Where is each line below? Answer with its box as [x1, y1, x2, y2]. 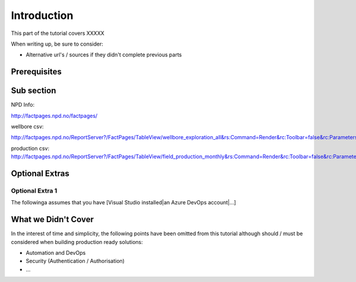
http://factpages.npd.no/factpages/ [11, 112, 98, 119]
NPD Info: [11, 101, 35, 108]
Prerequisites [11, 67, 62, 77]
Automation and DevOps [26, 249, 86, 257]
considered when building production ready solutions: [11, 238, 143, 245]
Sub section [11, 86, 56, 96]
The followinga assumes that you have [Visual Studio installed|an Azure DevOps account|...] [11, 199, 237, 206]
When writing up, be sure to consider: [11, 40, 104, 47]
